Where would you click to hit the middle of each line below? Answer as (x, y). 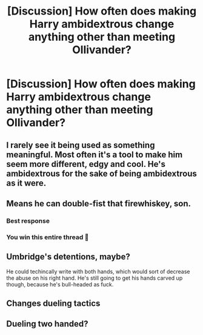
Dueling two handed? (48, 324)
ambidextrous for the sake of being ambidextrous (101, 173)
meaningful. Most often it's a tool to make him (95, 154)
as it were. (26, 183)
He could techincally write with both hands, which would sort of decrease (98, 271)
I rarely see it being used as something (81, 145)
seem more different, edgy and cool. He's (86, 164)
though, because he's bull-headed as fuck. (60, 284)
